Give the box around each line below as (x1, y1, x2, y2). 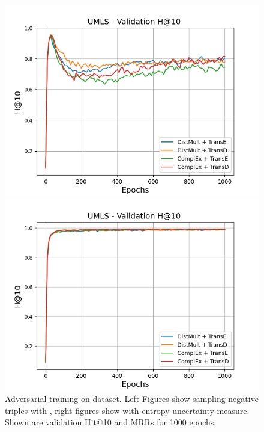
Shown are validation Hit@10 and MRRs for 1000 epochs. (5, 416, 217, 428)
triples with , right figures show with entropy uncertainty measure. (5, 404, 250, 416)
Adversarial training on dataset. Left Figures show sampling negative (5, 392, 259, 405)
